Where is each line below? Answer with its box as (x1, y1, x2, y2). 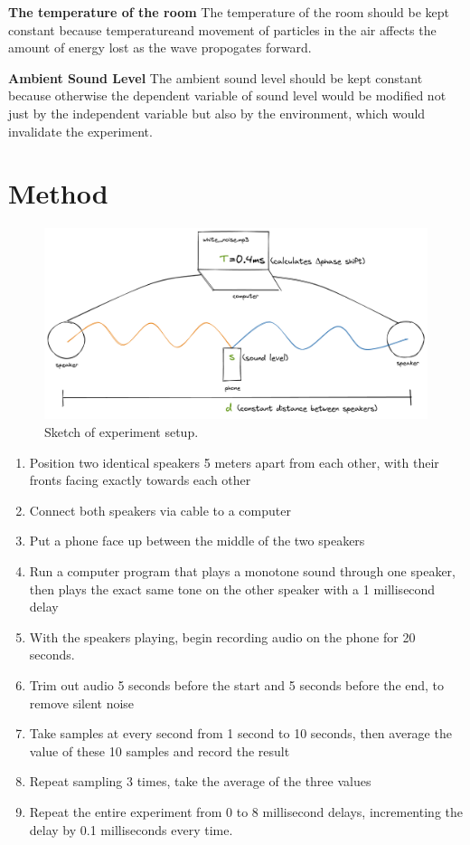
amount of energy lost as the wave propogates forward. (8, 38, 312, 57)
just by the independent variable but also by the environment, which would (8, 103, 426, 122)
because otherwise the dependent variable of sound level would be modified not (8, 86, 446, 105)
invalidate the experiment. (8, 121, 153, 140)
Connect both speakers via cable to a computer (29, 500, 291, 519)
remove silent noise (29, 693, 135, 712)
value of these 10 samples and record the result (29, 741, 290, 760)
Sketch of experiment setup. (44, 422, 199, 441)
